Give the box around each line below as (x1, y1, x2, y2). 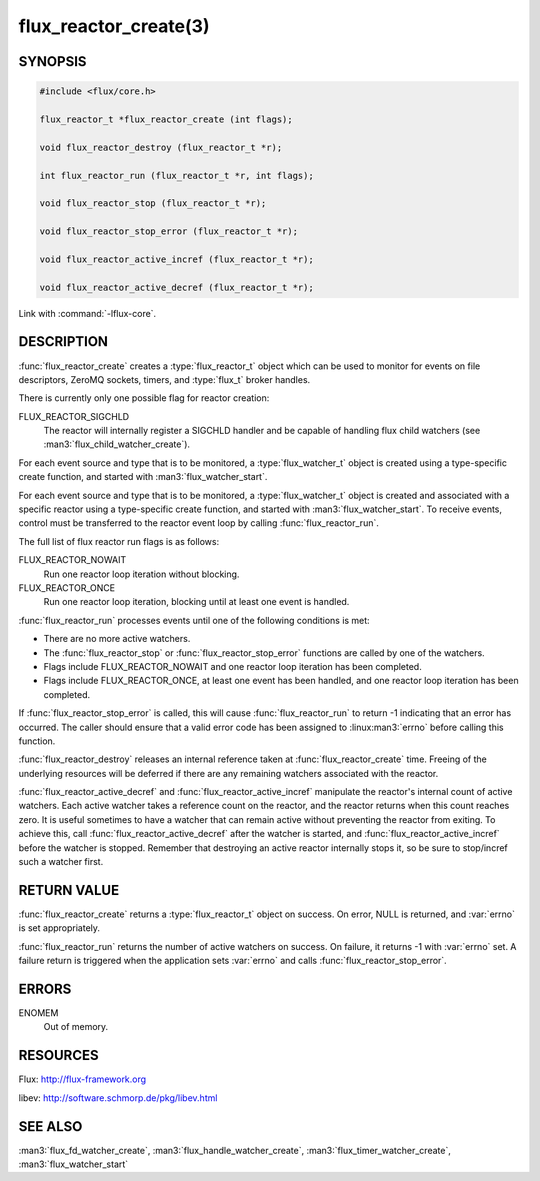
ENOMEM (18, 1007, 59, 1019)
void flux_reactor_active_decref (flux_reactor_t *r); (39, 281, 314, 293)
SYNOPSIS (18, 53, 87, 70)
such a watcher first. (18, 856, 104, 868)
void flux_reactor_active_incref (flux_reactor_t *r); (39, 253, 314, 265)
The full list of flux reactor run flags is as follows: (18, 535, 220, 547)
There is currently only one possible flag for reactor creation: (18, 392, 270, 404)
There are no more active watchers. (43, 633, 191, 645)
